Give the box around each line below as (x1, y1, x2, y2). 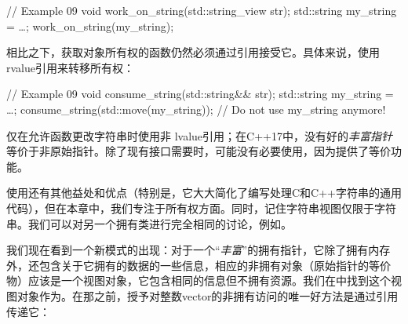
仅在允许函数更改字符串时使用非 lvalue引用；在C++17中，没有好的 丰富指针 (6, 127, 392, 144)
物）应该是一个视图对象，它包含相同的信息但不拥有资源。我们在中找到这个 (6, 272, 391, 289)
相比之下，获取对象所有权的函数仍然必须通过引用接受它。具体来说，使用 (6, 44, 380, 60)
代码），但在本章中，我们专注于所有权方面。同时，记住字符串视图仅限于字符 (6, 199, 396, 216)
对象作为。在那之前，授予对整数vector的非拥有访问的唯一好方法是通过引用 (16, 287, 399, 304)
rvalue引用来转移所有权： (6, 59, 134, 75)
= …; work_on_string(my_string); (6, 17, 174, 34)
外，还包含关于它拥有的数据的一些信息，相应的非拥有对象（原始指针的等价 (6, 257, 391, 273)
